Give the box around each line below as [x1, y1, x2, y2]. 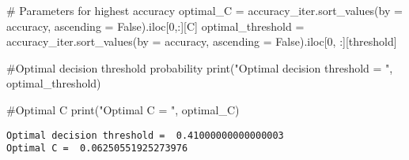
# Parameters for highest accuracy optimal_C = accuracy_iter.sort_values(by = [6, 2, 403, 18]
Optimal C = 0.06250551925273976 [6, 143, 188, 154]
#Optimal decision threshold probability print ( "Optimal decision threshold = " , [6, 59, 393, 76]
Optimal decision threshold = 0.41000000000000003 [6, 129, 284, 141]
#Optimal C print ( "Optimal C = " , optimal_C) [6, 101, 240, 117]
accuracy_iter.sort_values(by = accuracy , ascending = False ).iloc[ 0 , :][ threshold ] [6, 33, 397, 50]
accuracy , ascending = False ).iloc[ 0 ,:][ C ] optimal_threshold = [6, 17, 305, 34]
